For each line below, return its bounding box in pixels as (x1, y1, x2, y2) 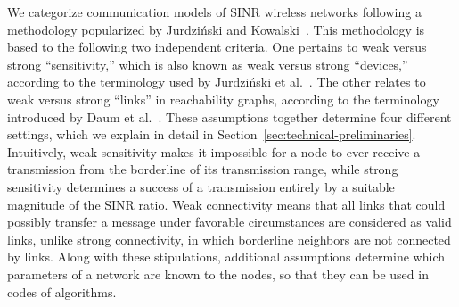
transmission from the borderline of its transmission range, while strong (7, 160, 398, 178)
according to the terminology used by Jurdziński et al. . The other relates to (7, 72, 426, 91)
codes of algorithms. (7, 282, 117, 301)
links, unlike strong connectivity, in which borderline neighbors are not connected (7, 229, 451, 248)
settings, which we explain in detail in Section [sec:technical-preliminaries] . (7, 125, 416, 144)
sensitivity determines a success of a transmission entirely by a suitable (7, 177, 395, 195)
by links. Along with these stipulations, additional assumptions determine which (7, 247, 446, 266)
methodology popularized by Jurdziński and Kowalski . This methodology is (7, 20, 425, 38)
